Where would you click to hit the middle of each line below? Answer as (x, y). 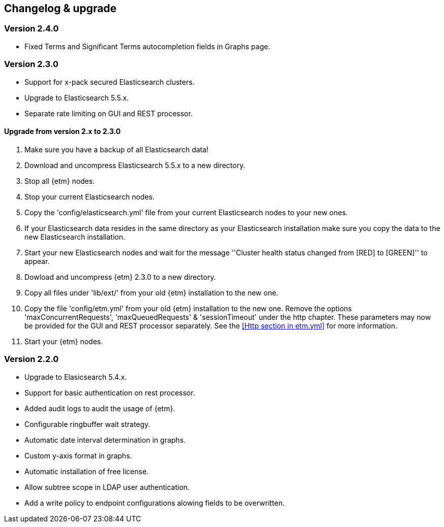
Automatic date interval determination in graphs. (105, 440)
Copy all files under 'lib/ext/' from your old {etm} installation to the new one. (151, 292)
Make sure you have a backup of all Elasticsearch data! (117, 149)
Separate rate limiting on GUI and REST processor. (109, 113)
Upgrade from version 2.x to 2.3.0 (62, 131)
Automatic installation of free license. (87, 471)
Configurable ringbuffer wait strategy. (87, 424)
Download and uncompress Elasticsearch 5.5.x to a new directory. (135, 165)
